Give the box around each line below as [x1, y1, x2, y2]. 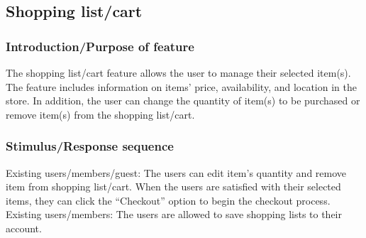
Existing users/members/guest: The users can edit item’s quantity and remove [6, 165, 347, 180]
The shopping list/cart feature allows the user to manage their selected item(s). [6, 65, 351, 80]
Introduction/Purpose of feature [6, 37, 194, 55]
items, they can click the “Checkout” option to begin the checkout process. [6, 193, 331, 207]
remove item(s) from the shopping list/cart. [6, 107, 195, 121]
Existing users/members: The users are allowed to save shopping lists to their [6, 207, 342, 222]
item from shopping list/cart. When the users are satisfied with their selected [6, 179, 341, 194]
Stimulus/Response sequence [6, 137, 174, 155]
